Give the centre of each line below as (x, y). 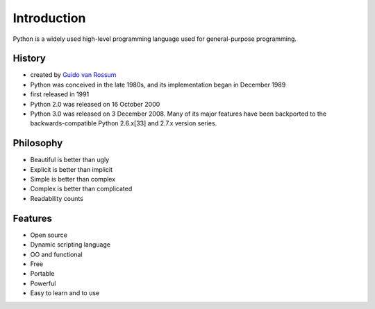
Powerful (43, 283)
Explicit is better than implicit (72, 169)
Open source (49, 235)
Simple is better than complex (73, 179)
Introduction (49, 18)
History (30, 59)
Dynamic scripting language (70, 245)
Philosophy (38, 143)
